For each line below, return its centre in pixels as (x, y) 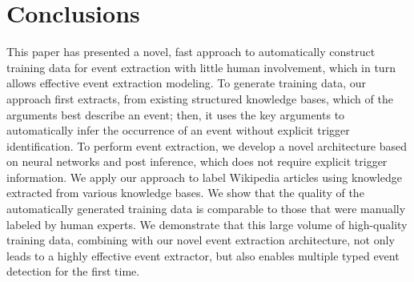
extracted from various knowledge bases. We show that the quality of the (185, 193)
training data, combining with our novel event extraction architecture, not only (201, 240)
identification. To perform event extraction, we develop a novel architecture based (207, 145)
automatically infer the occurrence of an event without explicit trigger (178, 130)
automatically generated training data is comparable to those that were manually (206, 209)
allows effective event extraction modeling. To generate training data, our (186, 83)
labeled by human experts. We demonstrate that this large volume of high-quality (207, 224)
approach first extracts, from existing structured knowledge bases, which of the (200, 98)
